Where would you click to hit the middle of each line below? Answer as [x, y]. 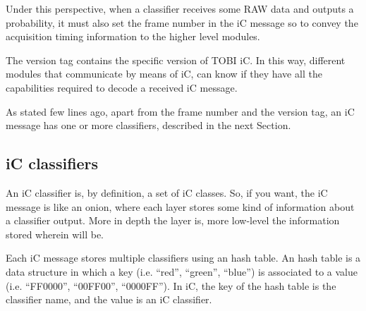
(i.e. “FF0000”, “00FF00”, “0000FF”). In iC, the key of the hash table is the [171, 285]
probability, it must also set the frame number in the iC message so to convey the [182, 22]
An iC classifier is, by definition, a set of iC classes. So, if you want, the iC [167, 192]
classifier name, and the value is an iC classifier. [109, 299]
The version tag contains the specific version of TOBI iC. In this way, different [176, 60]
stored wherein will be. [55, 234]
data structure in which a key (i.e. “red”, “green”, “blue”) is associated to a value [182, 271]
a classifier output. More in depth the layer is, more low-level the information [173, 220]
